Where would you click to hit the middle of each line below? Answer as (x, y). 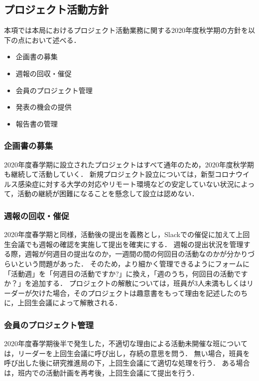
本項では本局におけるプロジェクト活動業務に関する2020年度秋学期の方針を (126, 30)
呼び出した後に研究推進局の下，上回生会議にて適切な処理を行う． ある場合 (127, 363)
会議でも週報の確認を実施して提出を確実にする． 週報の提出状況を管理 (127, 244)
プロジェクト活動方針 (56, 9)
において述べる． (53, 40)
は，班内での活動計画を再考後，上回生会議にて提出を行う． (101, 372)
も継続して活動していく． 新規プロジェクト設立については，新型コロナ (120, 174)
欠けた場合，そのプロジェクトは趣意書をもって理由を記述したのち (140, 293)
